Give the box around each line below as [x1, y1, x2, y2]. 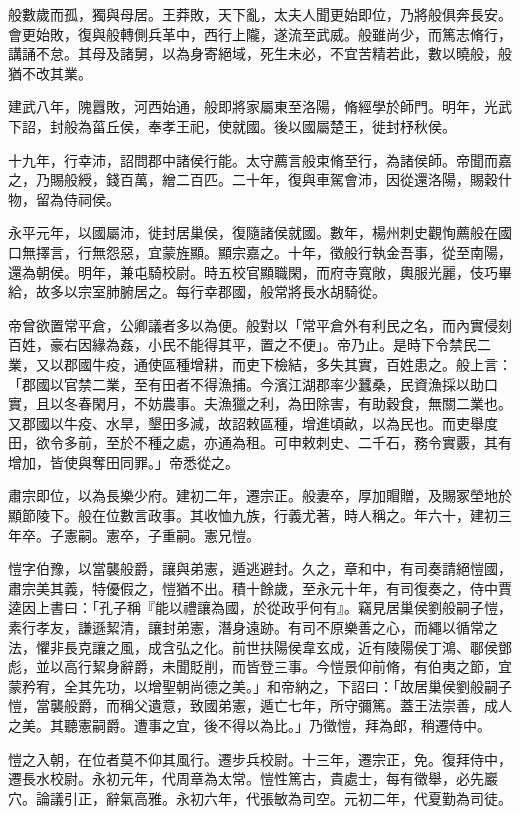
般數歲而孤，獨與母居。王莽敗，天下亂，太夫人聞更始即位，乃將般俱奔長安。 [8, 4, 512, 24]
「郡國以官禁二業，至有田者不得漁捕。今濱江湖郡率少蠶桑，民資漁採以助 [8, 373, 484, 394]
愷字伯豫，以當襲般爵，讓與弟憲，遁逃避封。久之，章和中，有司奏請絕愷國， [8, 558, 512, 579]
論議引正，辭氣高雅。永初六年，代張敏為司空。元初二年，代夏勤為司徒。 [35, 787, 512, 808]
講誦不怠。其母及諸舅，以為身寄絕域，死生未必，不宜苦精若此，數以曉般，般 [8, 43, 512, 64]
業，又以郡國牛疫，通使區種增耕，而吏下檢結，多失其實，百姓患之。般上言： [8, 353, 512, 374]
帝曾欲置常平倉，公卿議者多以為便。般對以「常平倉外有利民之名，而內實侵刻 [8, 314, 512, 335]
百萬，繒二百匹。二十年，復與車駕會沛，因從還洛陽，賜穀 [119, 169, 498, 190]
